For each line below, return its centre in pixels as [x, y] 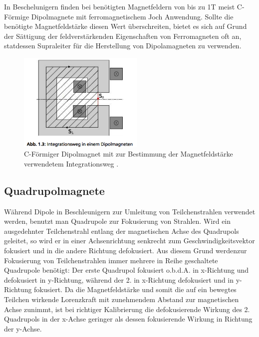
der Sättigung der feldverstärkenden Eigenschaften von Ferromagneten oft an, [123, 36]
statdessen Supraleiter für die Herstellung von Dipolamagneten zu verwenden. [123, 46]
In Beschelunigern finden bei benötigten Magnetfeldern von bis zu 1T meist [120, 6]
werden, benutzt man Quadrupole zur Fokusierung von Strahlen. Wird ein [118, 221]
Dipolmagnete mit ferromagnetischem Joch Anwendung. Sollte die [132, 16]
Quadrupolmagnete [54, 190]
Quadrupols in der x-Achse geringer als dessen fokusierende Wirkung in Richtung [128, 319]
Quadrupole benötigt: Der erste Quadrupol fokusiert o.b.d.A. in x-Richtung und [127, 270]
